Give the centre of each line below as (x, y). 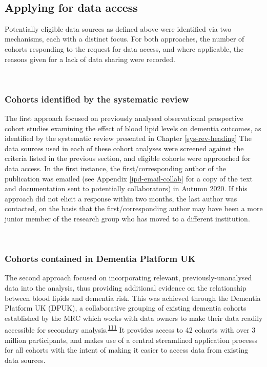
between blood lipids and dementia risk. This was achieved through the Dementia (133, 298)
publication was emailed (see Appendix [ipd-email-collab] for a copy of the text (129, 178)
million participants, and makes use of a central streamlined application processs (131, 340)
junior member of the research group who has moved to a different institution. (127, 218)
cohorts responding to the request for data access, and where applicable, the (124, 48)
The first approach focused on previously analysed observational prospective (124, 118)
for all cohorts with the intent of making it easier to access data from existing (127, 350)
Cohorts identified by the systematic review (97, 99)
